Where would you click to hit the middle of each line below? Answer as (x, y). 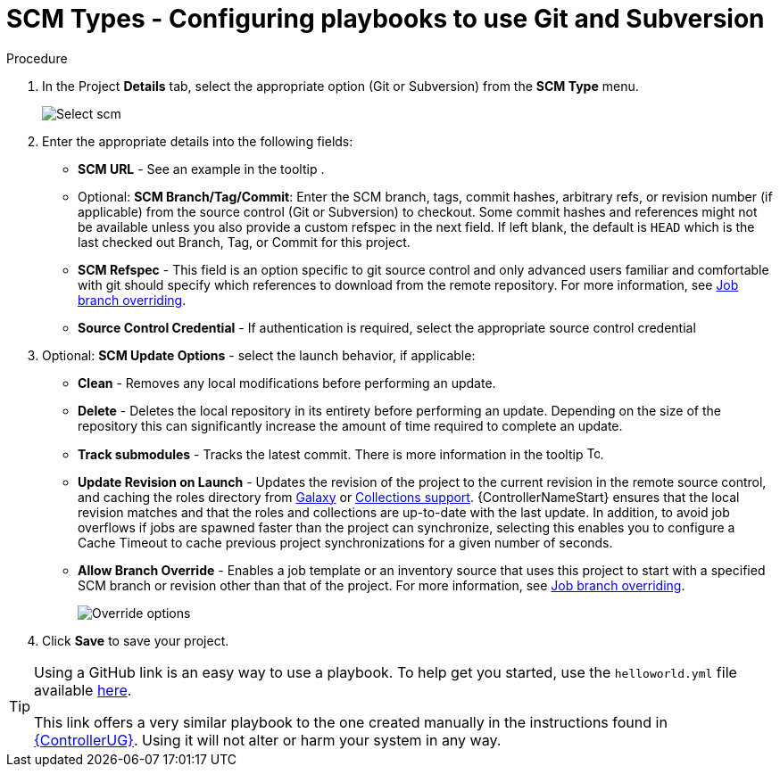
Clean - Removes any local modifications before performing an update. (287, 383)
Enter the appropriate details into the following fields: (198, 141)
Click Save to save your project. (136, 640)
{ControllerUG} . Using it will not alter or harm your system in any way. (268, 740)
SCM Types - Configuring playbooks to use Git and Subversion (386, 19)
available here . (83, 690)
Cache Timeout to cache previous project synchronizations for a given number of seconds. (345, 542)
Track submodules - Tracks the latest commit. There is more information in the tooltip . (341, 454)
